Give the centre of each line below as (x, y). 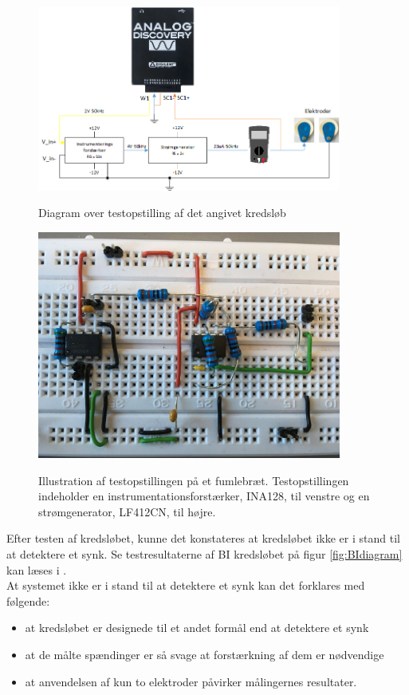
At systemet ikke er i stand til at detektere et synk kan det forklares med (186, 585)
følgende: (28, 600)
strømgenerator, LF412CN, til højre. (127, 511)
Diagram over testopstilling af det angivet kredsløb (162, 213)
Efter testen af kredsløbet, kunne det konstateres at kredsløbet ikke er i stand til (203, 538)
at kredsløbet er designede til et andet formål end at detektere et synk (197, 628)
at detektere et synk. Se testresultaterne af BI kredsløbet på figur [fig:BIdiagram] (204, 554)
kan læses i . (37, 569)
